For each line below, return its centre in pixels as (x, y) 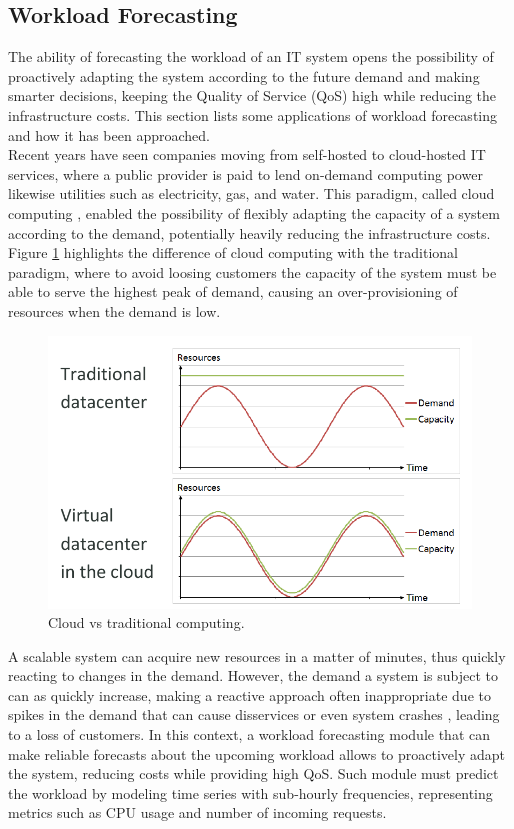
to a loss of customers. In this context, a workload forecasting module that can (249, 734)
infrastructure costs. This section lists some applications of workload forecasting (253, 114)
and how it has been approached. (109, 134)
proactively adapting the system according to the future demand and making (244, 75)
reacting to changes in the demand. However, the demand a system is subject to (253, 675)
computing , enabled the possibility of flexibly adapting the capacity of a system (254, 212)
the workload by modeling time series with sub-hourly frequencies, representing (250, 792)
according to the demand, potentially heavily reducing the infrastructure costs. (249, 232)
